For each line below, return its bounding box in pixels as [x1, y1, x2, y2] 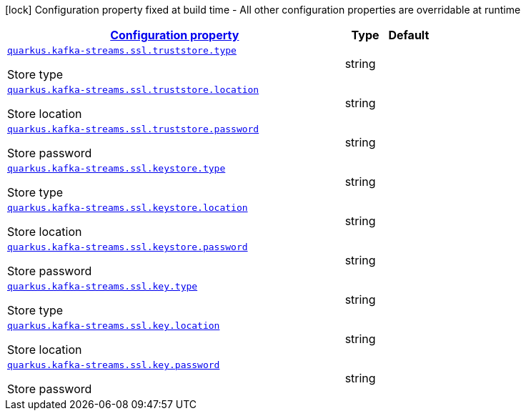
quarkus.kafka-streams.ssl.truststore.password [7, 124, 259, 134]
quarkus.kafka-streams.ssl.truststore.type [7, 45, 237, 56]
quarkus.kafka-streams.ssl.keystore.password [7, 242, 248, 252]
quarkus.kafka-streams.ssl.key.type [7, 281, 198, 292]
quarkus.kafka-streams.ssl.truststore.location [7, 84, 259, 95]
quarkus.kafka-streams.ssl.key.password [7, 360, 220, 370]
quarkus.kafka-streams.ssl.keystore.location [7, 202, 248, 213]
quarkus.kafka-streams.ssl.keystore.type [7, 163, 226, 174]
